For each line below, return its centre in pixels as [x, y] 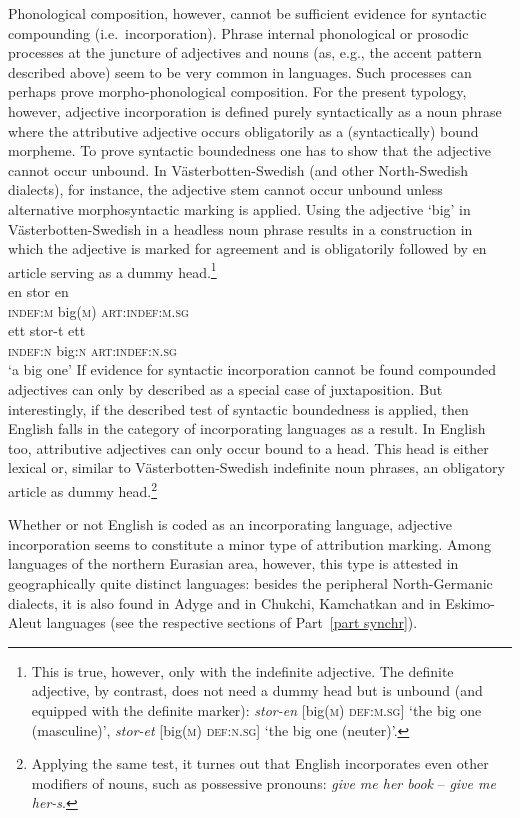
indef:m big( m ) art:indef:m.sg [98, 310]
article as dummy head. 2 [83, 489]
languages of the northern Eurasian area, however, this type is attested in [233, 563]
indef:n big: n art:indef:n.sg [92, 349]
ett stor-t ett [47, 330]
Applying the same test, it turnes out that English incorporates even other [260, 763]
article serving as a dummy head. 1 [112, 270]
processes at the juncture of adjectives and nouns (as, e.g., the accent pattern [245, 52]
